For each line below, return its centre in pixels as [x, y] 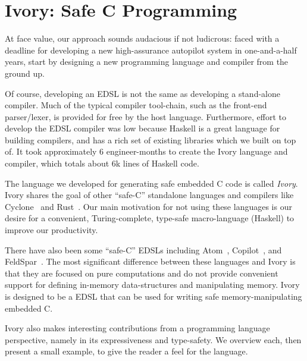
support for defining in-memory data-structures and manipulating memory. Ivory [152, 285]
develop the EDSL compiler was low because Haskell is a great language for [142, 128]
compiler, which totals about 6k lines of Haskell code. [102, 163]
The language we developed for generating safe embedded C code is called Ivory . [151, 183]
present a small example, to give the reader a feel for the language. [126, 351]
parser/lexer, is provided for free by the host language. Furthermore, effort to [145, 116]
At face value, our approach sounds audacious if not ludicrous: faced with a [142, 38]
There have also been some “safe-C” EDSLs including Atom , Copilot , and [143, 249]
